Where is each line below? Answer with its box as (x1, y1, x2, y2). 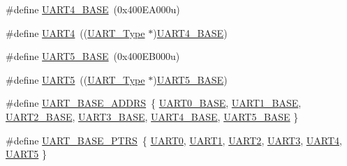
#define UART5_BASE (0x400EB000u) (6, 49, 180, 63)
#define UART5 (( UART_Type (6, 72, 145, 86)
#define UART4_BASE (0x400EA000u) (6, 2, 180, 16)
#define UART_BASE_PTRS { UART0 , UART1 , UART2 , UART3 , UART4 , (6, 133, 342, 147)
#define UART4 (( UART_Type (6, 25, 145, 40)
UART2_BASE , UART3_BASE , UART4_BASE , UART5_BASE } (6, 109, 299, 123)
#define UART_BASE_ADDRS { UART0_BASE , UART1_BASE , (6, 96, 302, 110)
